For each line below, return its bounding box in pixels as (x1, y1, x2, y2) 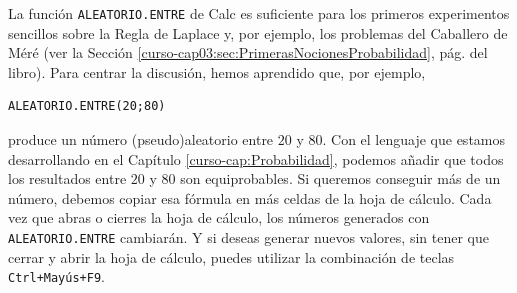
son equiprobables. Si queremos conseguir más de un (180, 168, 501, 189)
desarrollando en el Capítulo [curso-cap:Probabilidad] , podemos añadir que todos (8, 148, 504, 169)
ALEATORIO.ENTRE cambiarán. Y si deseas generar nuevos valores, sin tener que (8, 227, 489, 247)
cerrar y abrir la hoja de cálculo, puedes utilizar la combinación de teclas (8, 246, 455, 267)
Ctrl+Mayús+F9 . (8, 266, 105, 287)
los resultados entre (8, 168, 127, 189)
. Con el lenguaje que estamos (322, 129, 506, 150)
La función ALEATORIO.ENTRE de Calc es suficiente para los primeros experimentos (8, 3, 510, 23)
